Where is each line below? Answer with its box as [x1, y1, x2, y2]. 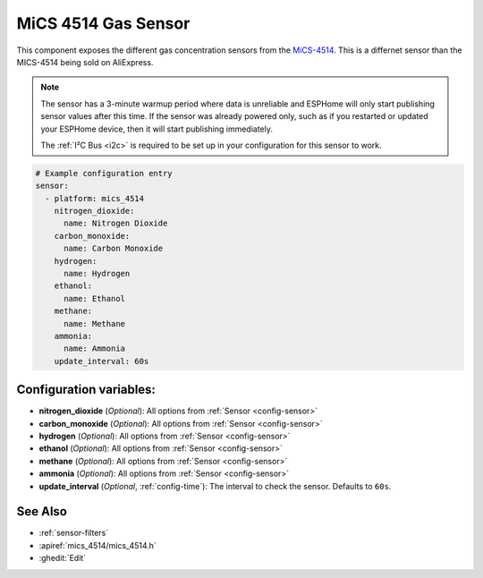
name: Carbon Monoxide [64, 243, 164, 254]
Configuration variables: [16, 382, 157, 397]
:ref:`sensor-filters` [38, 528, 109, 539]
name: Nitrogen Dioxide [64, 218, 168, 228]
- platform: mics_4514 [45, 193, 145, 203]
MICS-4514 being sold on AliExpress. [16, 56, 154, 67]
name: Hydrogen [64, 268, 131, 278]
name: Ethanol [64, 293, 125, 303]
